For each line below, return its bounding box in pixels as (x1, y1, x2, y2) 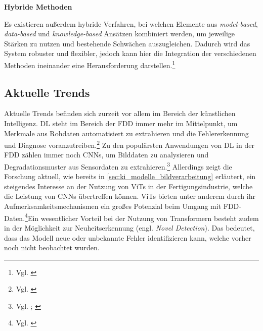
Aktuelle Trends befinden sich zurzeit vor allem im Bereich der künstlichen (4, 108, 236, 119)
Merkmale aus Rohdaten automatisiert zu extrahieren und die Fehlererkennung (4, 128, 249, 138)
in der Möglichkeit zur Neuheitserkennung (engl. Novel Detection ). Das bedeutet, (4, 222, 255, 233)
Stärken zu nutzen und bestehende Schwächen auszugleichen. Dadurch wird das (4, 38, 250, 48)
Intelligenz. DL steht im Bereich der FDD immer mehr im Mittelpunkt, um (4, 118, 238, 129)
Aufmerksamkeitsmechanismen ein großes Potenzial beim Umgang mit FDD (4, 201, 239, 211)
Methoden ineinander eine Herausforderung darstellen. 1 (4, 58, 176, 70)
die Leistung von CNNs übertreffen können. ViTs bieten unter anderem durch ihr (4, 191, 255, 201)
